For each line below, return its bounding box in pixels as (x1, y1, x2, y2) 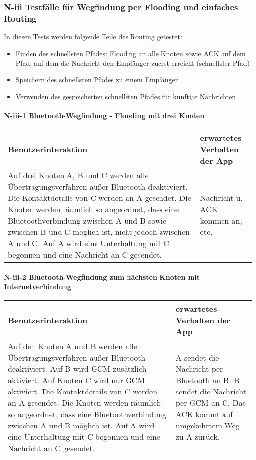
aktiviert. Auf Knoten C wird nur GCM (8, 374, 145, 386)
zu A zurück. (175, 431, 220, 443)
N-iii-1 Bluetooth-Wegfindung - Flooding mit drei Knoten (4, 110, 205, 120)
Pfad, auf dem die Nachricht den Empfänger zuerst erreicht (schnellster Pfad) (15, 58, 250, 68)
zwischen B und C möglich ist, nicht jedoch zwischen (8, 226, 190, 237)
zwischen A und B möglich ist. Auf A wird (8, 420, 155, 431)
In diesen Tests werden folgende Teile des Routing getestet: (4, 32, 182, 42)
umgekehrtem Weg (175, 420, 240, 431)
